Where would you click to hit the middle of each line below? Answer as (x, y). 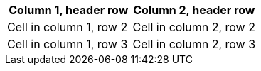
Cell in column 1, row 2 (68, 27)
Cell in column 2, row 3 (194, 44)
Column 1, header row (69, 10)
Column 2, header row (194, 10)
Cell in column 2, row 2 (194, 27)
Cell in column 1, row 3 (68, 44)
